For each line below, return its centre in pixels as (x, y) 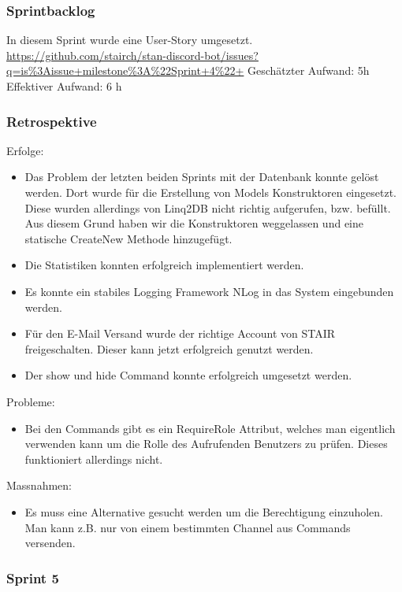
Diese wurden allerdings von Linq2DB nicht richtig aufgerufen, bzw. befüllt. (208, 207)
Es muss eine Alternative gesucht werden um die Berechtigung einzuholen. (204, 511)
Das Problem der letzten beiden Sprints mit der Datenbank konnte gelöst (202, 177)
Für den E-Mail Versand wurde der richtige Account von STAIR (180, 333)
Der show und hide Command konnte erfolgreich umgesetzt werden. (188, 375)
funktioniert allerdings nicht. (94, 459)
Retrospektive (52, 121)
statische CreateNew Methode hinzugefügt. (128, 238)
